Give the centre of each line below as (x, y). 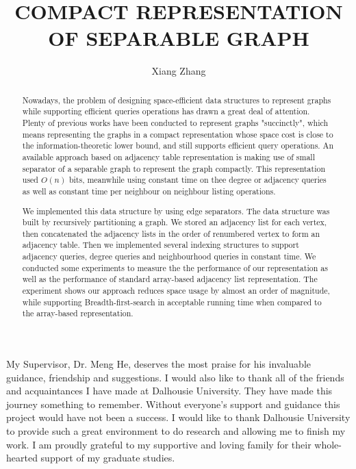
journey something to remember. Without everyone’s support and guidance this (173, 404)
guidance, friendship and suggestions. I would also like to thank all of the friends (175, 377)
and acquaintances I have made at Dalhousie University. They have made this (169, 391)
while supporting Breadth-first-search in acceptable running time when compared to (172, 302)
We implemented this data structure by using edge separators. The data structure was (176, 211)
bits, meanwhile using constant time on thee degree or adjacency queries (198, 180)
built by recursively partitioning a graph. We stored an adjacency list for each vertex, (175, 222)
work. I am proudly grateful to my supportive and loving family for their (159, 444)
